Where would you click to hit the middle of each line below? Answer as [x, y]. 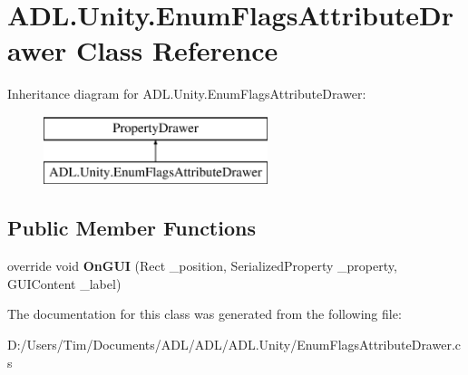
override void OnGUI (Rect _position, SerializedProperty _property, [202, 266]
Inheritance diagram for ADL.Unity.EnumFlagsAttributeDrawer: [187, 94]
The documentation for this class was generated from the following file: [205, 314]
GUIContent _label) [64, 283]
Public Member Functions [132, 228]
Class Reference [177, 50]
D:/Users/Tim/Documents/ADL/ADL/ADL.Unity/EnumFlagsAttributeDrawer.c [234, 345]
